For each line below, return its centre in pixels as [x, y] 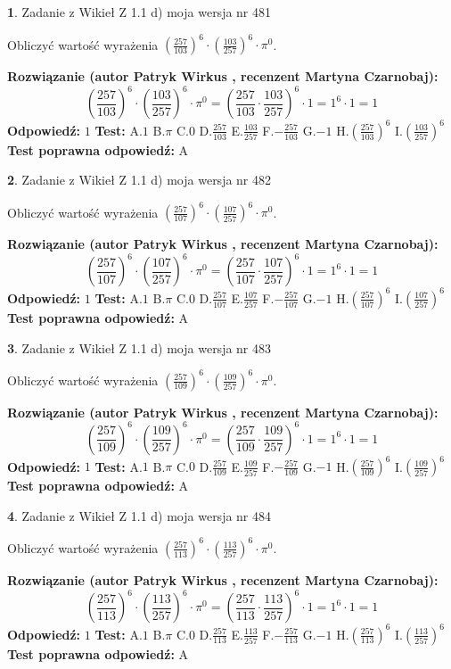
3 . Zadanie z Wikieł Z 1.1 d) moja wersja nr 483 [139, 347]
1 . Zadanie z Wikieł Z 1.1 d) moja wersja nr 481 [139, 12]
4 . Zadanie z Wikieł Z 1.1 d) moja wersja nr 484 [139, 515]
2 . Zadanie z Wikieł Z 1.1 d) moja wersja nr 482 [139, 180]
